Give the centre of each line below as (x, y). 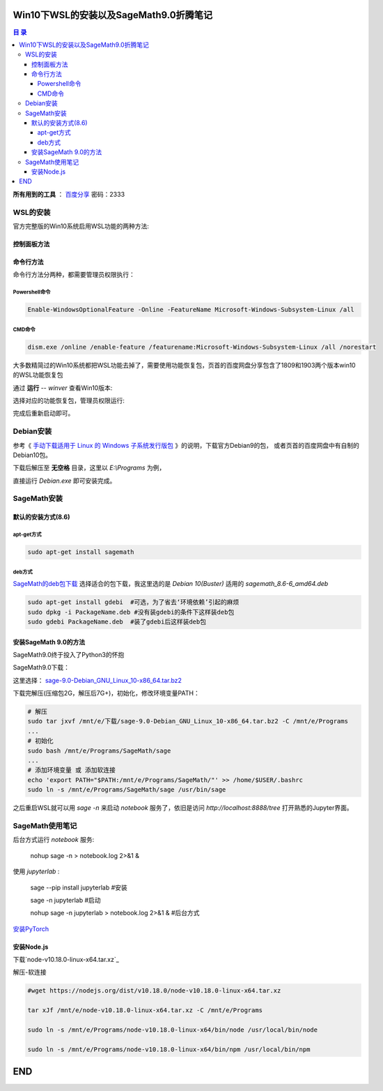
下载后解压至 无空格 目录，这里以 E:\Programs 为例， (89, 468)
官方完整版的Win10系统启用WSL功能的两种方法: (81, 226)
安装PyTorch (31, 928)
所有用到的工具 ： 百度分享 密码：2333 (69, 194)
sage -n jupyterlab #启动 (65, 900)
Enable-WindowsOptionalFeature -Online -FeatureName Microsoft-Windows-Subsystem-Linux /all (191, 310)
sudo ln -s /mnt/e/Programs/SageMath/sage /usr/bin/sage (127, 790)
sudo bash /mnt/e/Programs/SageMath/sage (99, 751)
